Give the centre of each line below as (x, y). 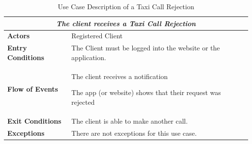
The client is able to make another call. (130, 120)
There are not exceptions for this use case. (134, 133)
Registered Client (97, 36)
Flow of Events (33, 89)
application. (89, 57)
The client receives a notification (120, 76)
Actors (19, 36)
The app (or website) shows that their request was (146, 92)
